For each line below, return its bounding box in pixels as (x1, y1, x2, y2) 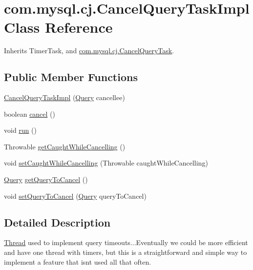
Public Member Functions (4, 69, 138, 84)
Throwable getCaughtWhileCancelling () (4, 141, 126, 151)
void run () (4, 125, 37, 135)
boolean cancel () (4, 108, 56, 119)
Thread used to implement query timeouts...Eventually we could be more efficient (4, 237, 248, 248)
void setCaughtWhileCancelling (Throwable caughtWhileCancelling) (4, 158, 208, 168)
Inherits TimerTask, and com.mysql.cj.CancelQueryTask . (4, 45, 174, 56)
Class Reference (4, 17, 113, 37)
